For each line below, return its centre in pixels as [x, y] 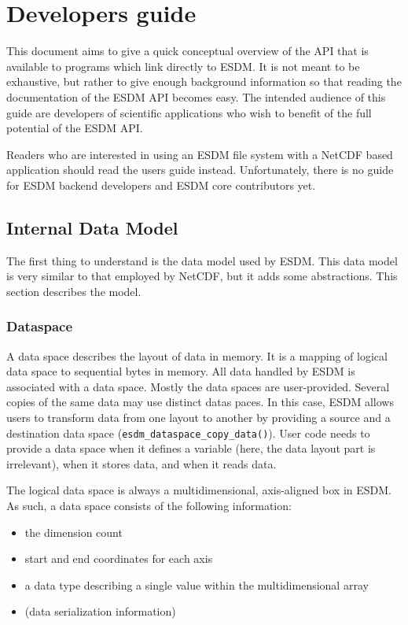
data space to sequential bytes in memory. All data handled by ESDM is [181, 371]
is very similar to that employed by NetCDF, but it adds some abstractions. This [202, 276]
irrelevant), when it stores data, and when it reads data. [142, 463]
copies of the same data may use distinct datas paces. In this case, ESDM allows [200, 402]
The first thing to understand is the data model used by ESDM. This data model [202, 260]
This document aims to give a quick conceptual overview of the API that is [187, 51]
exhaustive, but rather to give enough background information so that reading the [204, 81]
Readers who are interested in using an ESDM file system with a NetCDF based [200, 154]
